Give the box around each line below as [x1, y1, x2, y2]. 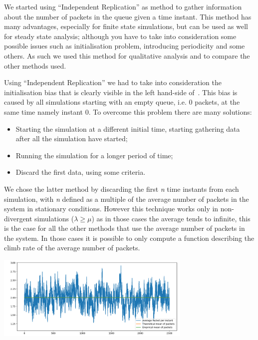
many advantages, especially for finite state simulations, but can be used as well [4, 21, 248, 32]
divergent [4, 213, 32, 223]
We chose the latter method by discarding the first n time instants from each [4, 183, 239, 194]
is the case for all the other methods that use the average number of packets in [4, 223, 245, 233]
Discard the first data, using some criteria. [15, 167, 146, 177]
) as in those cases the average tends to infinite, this [91, 213, 251, 223]
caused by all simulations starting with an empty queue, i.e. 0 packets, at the [4, 97, 240, 107]
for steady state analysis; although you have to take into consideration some [4, 31, 237, 41]
